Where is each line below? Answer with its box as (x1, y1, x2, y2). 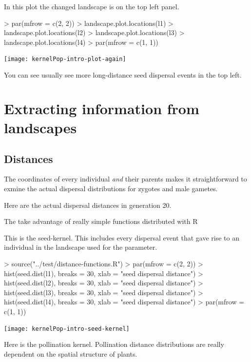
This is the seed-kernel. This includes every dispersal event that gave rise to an (4, 232, 239, 242)
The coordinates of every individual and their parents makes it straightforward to (4, 174, 247, 184)
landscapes (4, 118, 77, 137)
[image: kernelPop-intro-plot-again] (4, 56, 126, 63)
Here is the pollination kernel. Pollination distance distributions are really (4, 339, 224, 349)
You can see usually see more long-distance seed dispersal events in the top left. (4, 70, 242, 80)
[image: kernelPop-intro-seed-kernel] (4, 325, 130, 332)
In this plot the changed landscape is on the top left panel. (4, 1, 179, 11)
